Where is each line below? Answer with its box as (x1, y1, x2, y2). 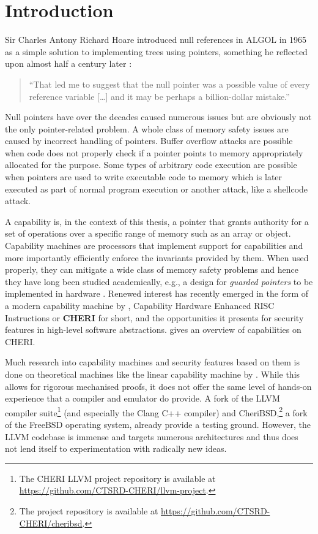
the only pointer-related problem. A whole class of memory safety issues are (5, 122, 289, 135)
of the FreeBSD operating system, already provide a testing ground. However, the (5, 418, 311, 430)
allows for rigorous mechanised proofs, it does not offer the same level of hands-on (5, 380, 312, 392)
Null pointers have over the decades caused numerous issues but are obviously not (5, 110, 312, 123)
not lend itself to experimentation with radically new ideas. (5, 442, 227, 455)
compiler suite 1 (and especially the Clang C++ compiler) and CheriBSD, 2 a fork (5, 404, 308, 419)
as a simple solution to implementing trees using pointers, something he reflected (5, 45, 308, 58)
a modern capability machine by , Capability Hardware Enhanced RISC (5, 299, 275, 311)
